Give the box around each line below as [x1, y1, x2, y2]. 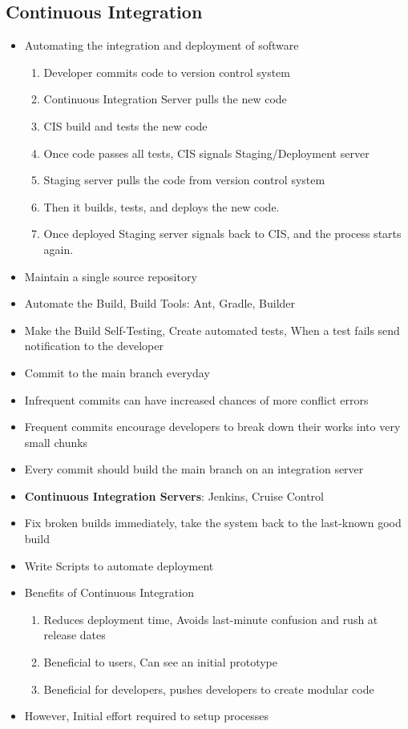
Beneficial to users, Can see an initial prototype [43, 654, 277, 671]
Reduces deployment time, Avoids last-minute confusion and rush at [43, 610, 378, 627]
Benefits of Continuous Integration [24, 584, 194, 601]
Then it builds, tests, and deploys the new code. [43, 198, 280, 215]
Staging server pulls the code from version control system [43, 171, 325, 188]
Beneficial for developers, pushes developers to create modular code [43, 680, 374, 697]
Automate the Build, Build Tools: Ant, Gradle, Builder [24, 295, 296, 312]
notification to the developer [24, 337, 164, 354]
